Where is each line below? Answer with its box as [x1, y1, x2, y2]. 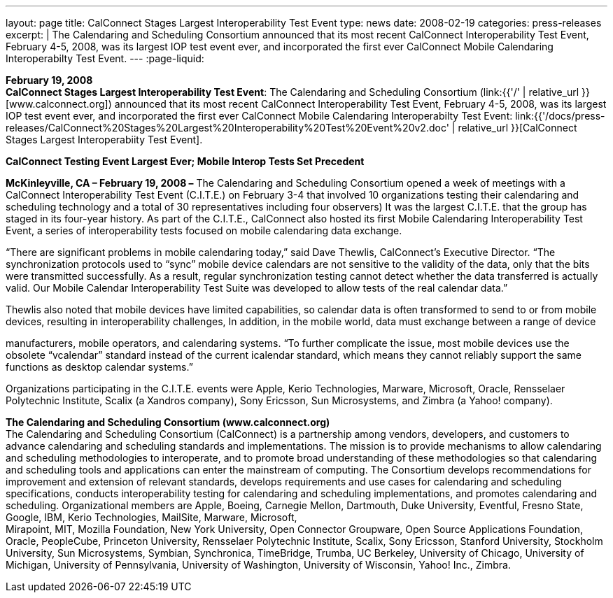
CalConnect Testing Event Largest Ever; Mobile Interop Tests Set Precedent [6, 155, 365, 167]
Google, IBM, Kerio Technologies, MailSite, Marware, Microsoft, [6, 511, 297, 523]
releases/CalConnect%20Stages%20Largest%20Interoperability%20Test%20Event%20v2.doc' [6, 122, 449, 134]
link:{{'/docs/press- [515, 110, 605, 122]
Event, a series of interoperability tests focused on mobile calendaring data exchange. [6, 225, 402, 236]
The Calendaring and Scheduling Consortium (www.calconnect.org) [6, 416, 330, 428]
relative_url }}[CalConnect [458, 122, 577, 134]
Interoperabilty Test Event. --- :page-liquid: [6, 52, 204, 64]
